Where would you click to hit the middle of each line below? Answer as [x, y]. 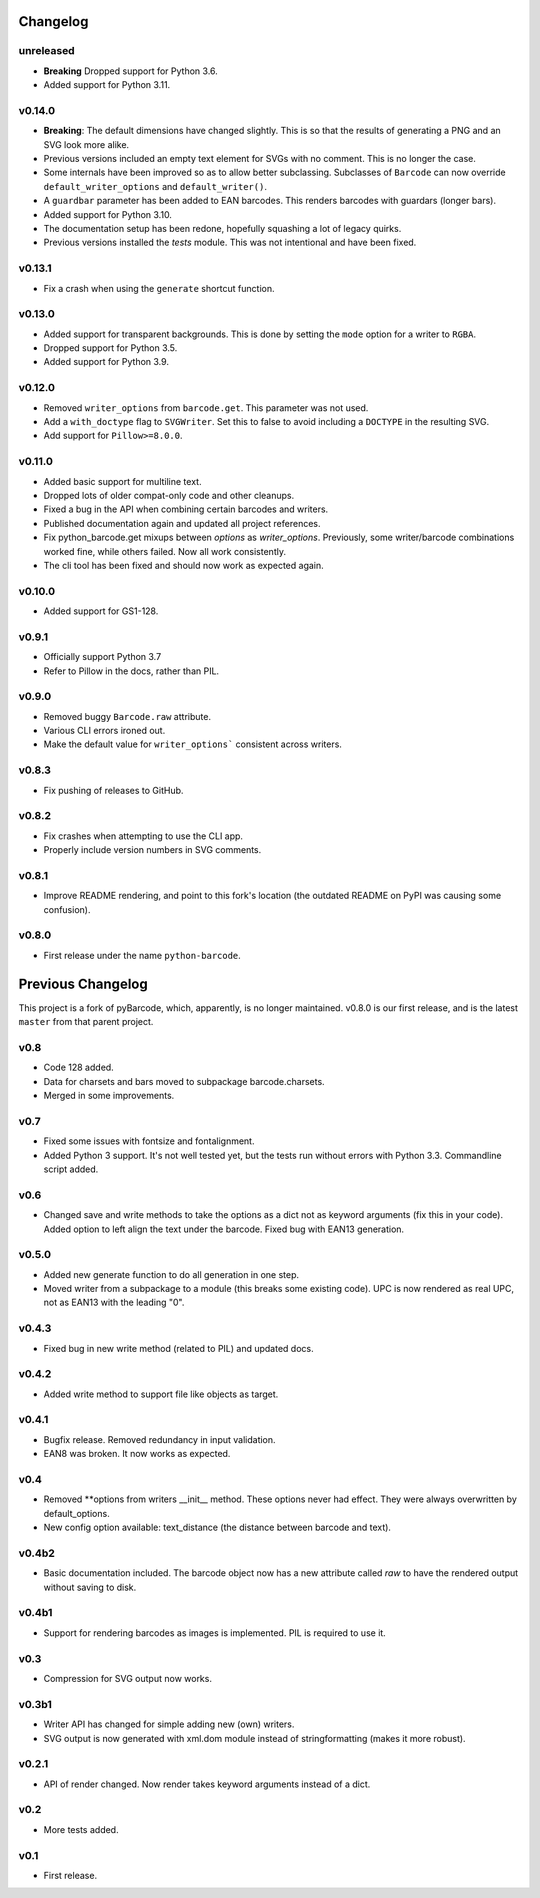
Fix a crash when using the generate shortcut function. [159, 288]
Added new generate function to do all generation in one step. [171, 1274]
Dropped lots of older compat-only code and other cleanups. [169, 495]
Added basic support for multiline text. [122, 481]
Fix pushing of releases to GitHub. [113, 790]
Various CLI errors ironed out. [104, 731]
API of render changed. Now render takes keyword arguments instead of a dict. [207, 1784]
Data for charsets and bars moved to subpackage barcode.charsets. [184, 1081]
